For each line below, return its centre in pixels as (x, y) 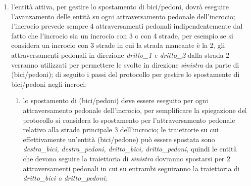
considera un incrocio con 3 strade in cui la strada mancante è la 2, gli (118, 45)
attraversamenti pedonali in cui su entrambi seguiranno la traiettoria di (131, 168)
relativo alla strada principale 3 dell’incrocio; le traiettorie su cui (121, 130)
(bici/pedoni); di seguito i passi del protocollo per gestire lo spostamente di (125, 74)
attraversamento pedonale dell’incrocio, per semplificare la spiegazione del (135, 110)
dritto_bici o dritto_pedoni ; (65, 178)
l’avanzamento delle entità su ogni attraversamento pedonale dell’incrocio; (123, 16)
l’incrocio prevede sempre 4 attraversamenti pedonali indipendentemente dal (127, 26)
